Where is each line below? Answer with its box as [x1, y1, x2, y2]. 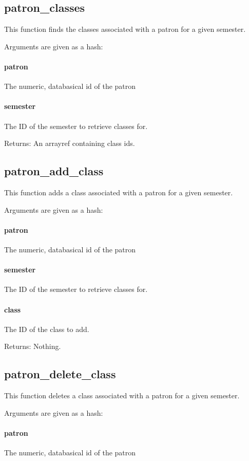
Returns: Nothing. [4, 341, 61, 352]
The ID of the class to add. [4, 323, 89, 334]
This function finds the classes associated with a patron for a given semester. [4, 24, 246, 34]
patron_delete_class [4, 366, 116, 382]
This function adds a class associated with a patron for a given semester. [4, 187, 233, 197]
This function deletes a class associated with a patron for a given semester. [4, 390, 240, 401]
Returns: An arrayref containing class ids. [4, 138, 135, 149]
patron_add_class [4, 163, 104, 179]
